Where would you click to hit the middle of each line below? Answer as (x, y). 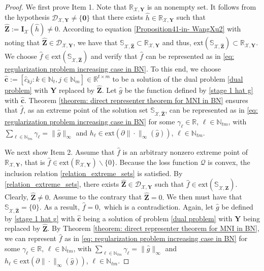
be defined (237, 207)
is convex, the (229, 162)
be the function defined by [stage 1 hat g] (189, 90)
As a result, (62, 207)
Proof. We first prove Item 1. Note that (66, 7)
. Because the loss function (157, 162)
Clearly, (16, 197)
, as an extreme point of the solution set (86, 110)
